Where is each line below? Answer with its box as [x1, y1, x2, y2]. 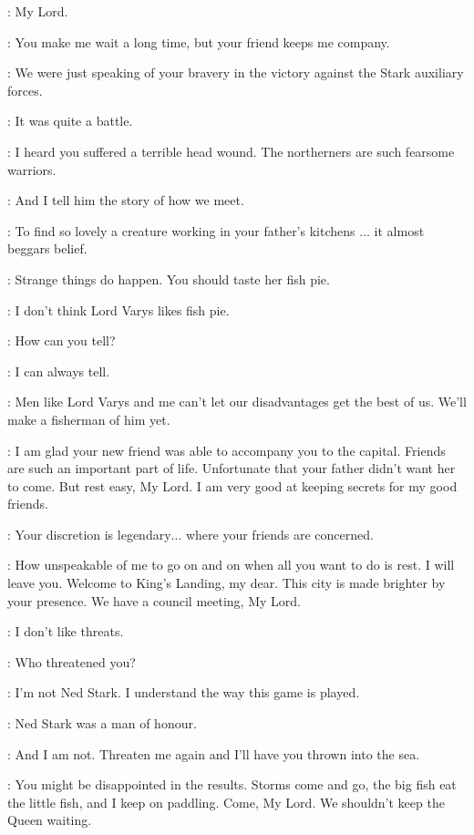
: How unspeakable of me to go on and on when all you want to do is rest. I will [7, 555, 455, 574]
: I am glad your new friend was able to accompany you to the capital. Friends [7, 440, 446, 459]
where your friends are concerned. [185, 524, 374, 543]
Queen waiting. [7, 810, 92, 830]
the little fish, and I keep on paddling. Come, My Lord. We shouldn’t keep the [7, 792, 445, 811]
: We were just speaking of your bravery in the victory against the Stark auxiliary [7, 63, 464, 82]
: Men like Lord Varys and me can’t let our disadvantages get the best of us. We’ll [7, 392, 467, 411]
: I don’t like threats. [7, 622, 124, 641]
